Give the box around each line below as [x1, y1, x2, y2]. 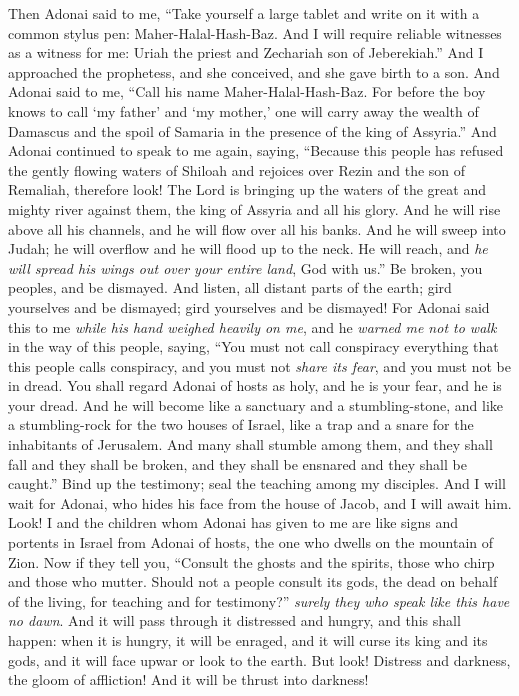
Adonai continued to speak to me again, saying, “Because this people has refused [8, 140, 504, 161]
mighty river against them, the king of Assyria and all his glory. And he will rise [8, 198, 501, 219]
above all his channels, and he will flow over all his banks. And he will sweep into [8, 218, 506, 239]
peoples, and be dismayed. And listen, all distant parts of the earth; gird [8, 277, 452, 298]
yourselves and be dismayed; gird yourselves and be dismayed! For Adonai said [8, 296, 490, 317]
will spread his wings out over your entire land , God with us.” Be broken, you [8, 257, 483, 278]
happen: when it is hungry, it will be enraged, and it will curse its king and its [8, 630, 488, 650]
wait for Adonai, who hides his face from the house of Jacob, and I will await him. [8, 492, 512, 513]
